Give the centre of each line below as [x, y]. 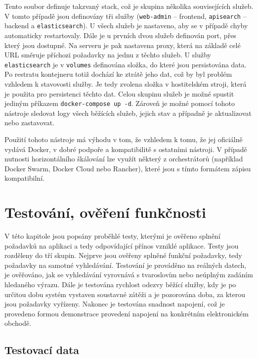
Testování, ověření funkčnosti [106, 212]
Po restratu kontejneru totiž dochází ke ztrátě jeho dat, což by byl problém [118, 74]
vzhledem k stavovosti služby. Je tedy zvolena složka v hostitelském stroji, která [126, 83]
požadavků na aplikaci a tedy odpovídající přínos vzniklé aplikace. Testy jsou [122, 245]
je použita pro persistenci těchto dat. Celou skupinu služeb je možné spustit [119, 93]
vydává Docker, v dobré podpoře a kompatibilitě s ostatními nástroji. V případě [126, 149]
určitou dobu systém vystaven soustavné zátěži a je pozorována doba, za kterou [125, 294]
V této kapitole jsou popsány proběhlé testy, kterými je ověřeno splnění [112, 236]
